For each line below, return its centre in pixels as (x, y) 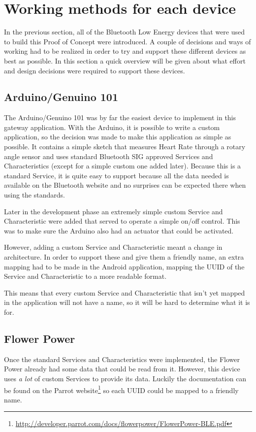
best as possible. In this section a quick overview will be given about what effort (125, 60)
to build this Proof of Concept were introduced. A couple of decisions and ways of (128, 41)
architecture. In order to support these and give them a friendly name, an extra (124, 257)
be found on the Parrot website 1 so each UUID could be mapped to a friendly (121, 389)
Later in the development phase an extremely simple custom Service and (113, 211)
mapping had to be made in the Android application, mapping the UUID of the (124, 266)
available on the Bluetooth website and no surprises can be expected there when (125, 185)
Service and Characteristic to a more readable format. (85, 276)
